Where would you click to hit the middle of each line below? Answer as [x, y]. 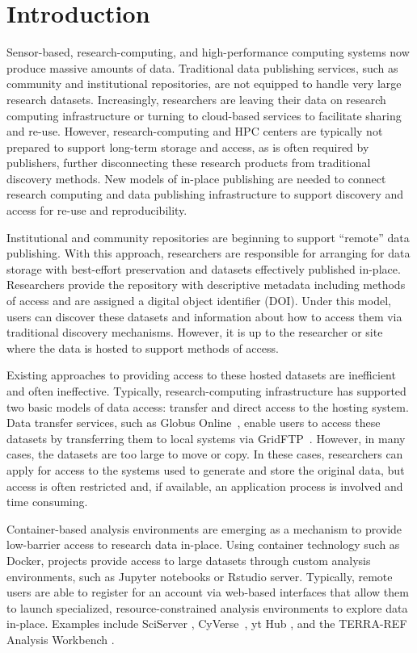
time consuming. [47, 502]
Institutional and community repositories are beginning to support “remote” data [208, 237]
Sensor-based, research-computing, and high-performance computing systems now [208, 52]
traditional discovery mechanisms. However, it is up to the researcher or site [195, 332]
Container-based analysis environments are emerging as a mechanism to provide [204, 528]
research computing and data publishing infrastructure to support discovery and [205, 194]
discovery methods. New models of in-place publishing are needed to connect [196, 178]
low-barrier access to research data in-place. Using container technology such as [203, 544]
